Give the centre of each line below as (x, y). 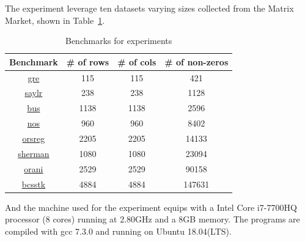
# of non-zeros (197, 61)
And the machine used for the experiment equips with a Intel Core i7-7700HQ (151, 207)
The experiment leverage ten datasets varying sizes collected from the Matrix (149, 8)
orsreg (34, 138)
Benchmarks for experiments (119, 41)
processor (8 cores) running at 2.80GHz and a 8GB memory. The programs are (152, 219)
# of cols (137, 61)
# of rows (88, 61)
